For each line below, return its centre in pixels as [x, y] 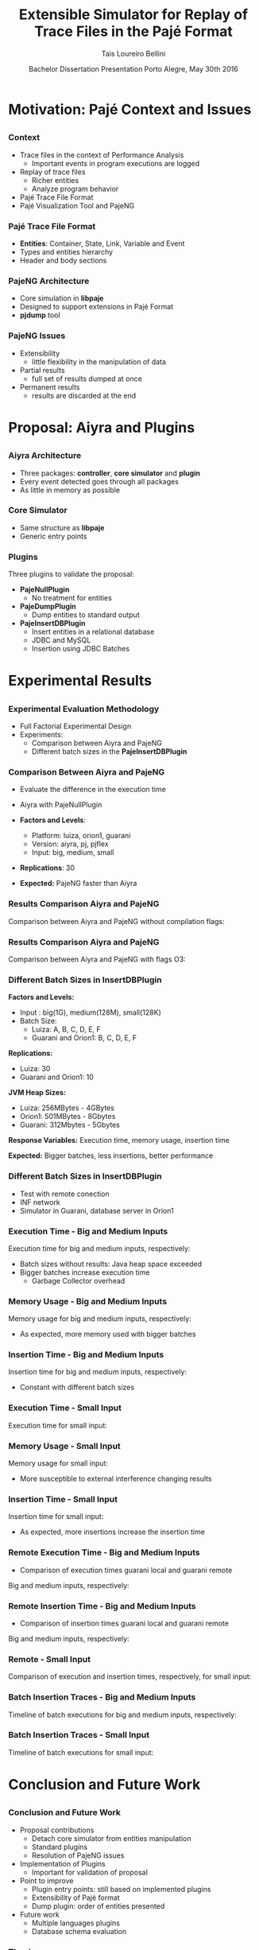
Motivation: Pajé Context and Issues [130, 109]
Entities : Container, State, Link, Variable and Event [102, 243]
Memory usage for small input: [58, 1463]
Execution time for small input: [58, 1425]
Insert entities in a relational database [93, 632]
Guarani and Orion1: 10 [56, 1077]
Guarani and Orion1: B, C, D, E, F [84, 1038]
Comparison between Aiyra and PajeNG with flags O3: [97, 959]
